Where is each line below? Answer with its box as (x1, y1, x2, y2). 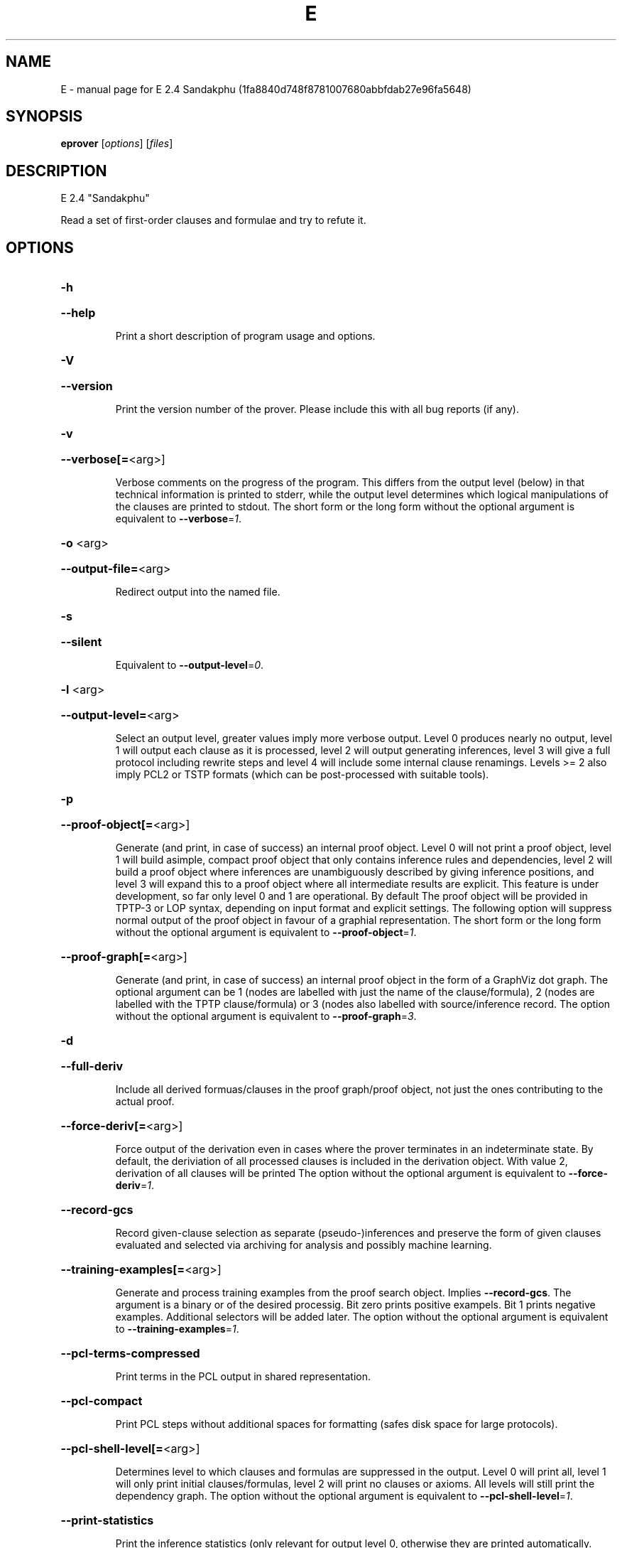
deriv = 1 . (115, 1179, 154, 1192)
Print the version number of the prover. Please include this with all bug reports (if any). (115, 403, 519, 416)
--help (60, 306, 96, 321)
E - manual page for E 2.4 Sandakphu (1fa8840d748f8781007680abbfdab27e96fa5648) (60, 82, 471, 95)
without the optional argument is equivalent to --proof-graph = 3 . (115, 1010, 417, 1023)
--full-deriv (60, 1059, 123, 1074)
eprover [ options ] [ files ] (60, 137, 173, 150)
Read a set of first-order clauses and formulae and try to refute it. (60, 214, 366, 227)
